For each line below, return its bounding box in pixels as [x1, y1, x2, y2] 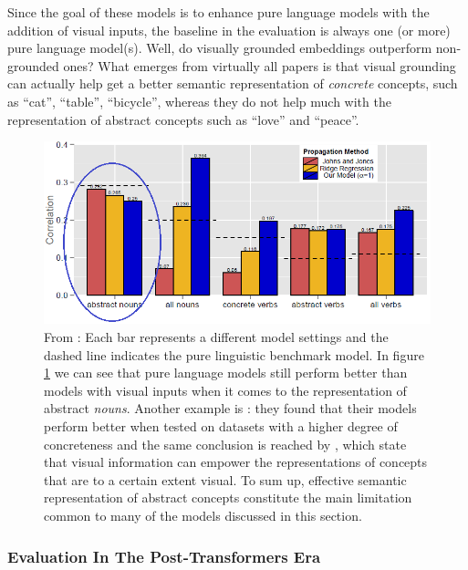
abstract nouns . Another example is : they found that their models [44, 399, 417, 418]
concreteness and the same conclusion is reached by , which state [44, 434, 407, 453]
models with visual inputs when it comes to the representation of [44, 380, 407, 399]
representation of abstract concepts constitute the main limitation [44, 488, 412, 507]
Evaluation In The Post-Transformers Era [7, 544, 321, 567]
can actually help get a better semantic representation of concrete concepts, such [7, 74, 458, 93]
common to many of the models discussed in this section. [44, 506, 362, 525]
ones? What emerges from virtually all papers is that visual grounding [63, 56, 456, 75]
